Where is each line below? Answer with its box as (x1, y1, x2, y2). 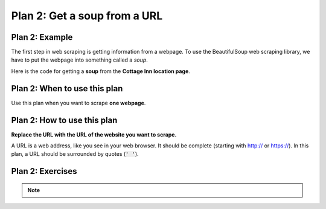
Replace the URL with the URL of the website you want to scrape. (11, 130, 177, 138)
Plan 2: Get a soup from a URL (11, 9, 163, 22)
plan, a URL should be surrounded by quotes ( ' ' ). (11, 150, 139, 158)
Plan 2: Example (11, 32, 73, 42)
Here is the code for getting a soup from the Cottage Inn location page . (11, 67, 190, 75)
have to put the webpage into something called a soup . (11, 56, 148, 63)
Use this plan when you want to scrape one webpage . (11, 99, 146, 106)
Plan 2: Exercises (11, 166, 77, 176)
